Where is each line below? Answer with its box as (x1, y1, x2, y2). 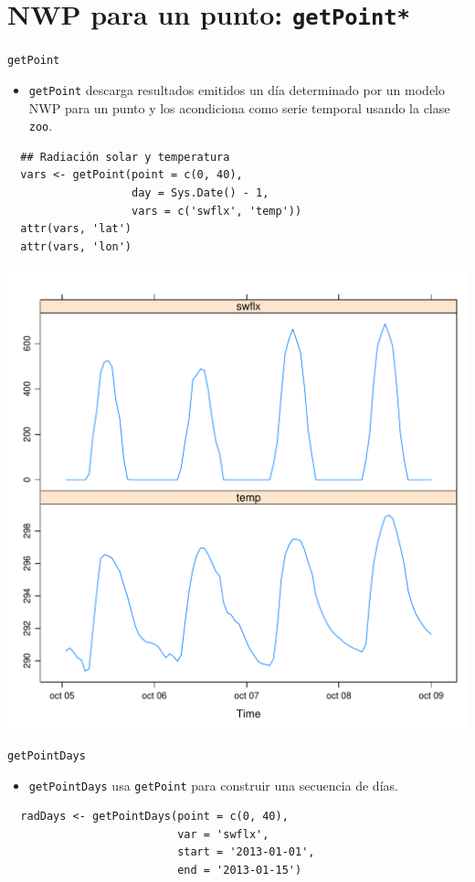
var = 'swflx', (177, 827, 269, 841)
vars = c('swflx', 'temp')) (132, 204, 302, 218)
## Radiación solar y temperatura (20, 150, 230, 164)
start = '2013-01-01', (177, 845, 315, 859)
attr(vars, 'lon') (20, 239, 132, 253)
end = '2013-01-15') (177, 864, 302, 877)
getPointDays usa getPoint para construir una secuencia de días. (28, 775, 398, 794)
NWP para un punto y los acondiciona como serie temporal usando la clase (28, 98, 450, 117)
